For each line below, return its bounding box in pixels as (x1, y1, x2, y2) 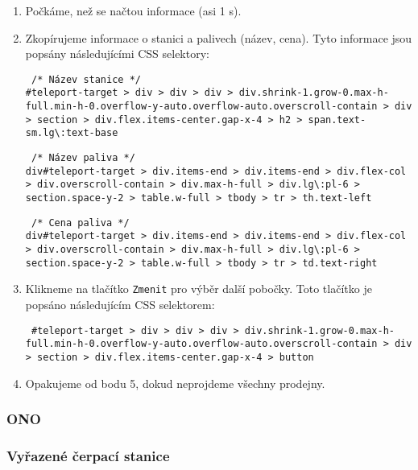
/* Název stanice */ (31, 73, 141, 85)
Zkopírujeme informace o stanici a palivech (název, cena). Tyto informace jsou (25, 29, 412, 46)
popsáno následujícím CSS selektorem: (25, 295, 215, 312)
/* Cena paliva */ (31, 216, 130, 229)
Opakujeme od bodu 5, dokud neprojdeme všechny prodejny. (25, 374, 325, 391)
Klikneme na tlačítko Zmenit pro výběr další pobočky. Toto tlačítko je (25, 280, 372, 297)
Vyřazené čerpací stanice (6, 445, 170, 465)
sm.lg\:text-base (25, 127, 118, 139)
